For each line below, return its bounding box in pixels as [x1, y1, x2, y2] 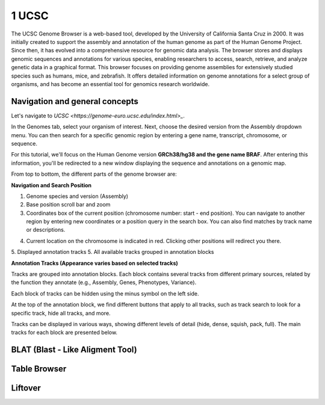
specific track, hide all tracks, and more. [11, 309, 111, 317]
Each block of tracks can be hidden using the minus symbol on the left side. [11, 289, 199, 297]
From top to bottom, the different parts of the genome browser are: [11, 170, 177, 178]
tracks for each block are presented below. [11, 329, 117, 336]
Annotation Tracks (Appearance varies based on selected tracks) [11, 259, 178, 267]
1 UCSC [11, 9, 49, 22]
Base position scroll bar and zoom [26, 201, 111, 208]
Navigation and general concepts [11, 96, 138, 107]
